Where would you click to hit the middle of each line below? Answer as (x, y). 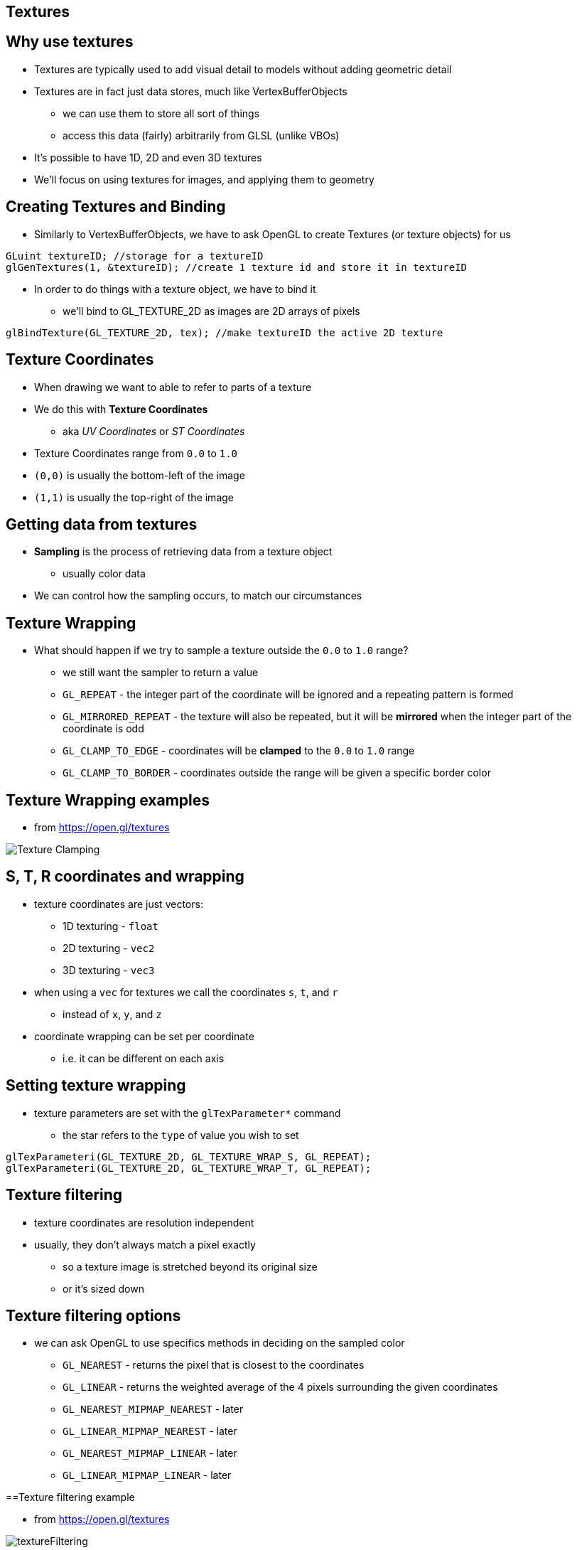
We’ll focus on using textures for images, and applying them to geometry (204, 179)
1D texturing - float (110, 926)
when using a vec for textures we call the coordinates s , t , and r (186, 992)
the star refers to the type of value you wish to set (181, 1135)
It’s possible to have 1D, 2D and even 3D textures (148, 157)
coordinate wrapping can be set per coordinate (144, 1036)
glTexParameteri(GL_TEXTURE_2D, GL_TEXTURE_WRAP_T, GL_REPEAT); (189, 1168)
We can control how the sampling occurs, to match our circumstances (198, 596)
